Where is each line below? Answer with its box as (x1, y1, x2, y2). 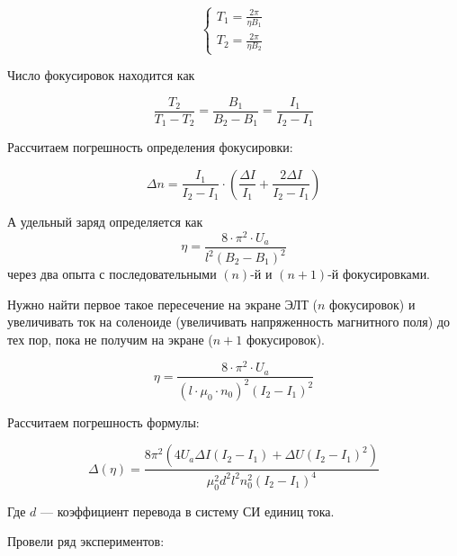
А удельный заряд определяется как (7, 211, 203, 230)
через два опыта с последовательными (7, 265, 217, 283)
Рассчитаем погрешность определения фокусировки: (7, 138, 293, 157)
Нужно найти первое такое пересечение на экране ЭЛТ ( (7, 294, 318, 313)
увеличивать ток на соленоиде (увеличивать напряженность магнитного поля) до (7, 312, 451, 331)
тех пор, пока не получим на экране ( (7, 329, 213, 348)
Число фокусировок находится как (7, 66, 195, 85)
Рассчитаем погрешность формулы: (7, 412, 200, 431)
